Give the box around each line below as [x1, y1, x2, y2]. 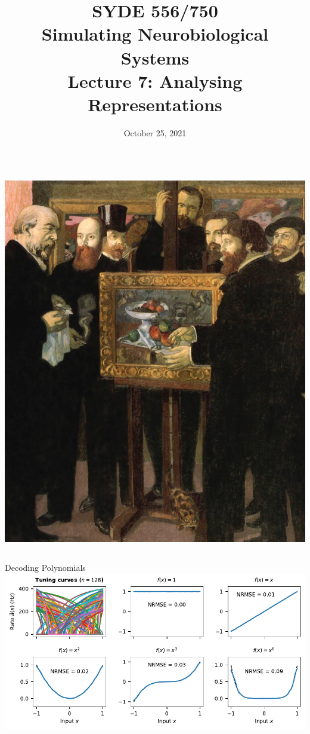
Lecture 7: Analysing [67, 68, 243, 93]
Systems [120, 45, 190, 69]
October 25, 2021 [123, 126, 187, 139]
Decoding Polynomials [5, 561, 86, 573]
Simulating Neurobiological [41, 22, 269, 46]
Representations [88, 91, 222, 116]
